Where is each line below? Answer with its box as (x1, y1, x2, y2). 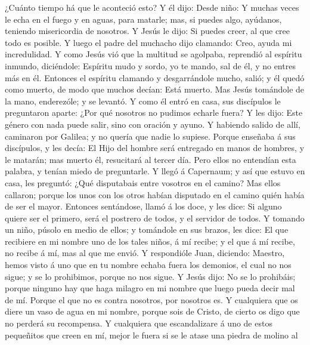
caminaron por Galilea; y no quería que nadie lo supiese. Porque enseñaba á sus (5, 130, 296, 142)
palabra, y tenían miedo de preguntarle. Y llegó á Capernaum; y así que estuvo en (5, 165, 305, 177)
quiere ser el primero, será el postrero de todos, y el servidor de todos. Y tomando (5, 211, 305, 224)
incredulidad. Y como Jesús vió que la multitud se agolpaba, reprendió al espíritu (5, 48, 302, 60)
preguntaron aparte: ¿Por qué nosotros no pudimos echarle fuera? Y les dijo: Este (5, 106, 303, 119)
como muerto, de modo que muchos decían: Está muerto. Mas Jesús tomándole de (5, 83, 305, 96)
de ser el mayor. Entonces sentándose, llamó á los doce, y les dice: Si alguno (5, 200, 282, 212)
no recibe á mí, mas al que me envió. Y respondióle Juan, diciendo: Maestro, (5, 247, 285, 259)
